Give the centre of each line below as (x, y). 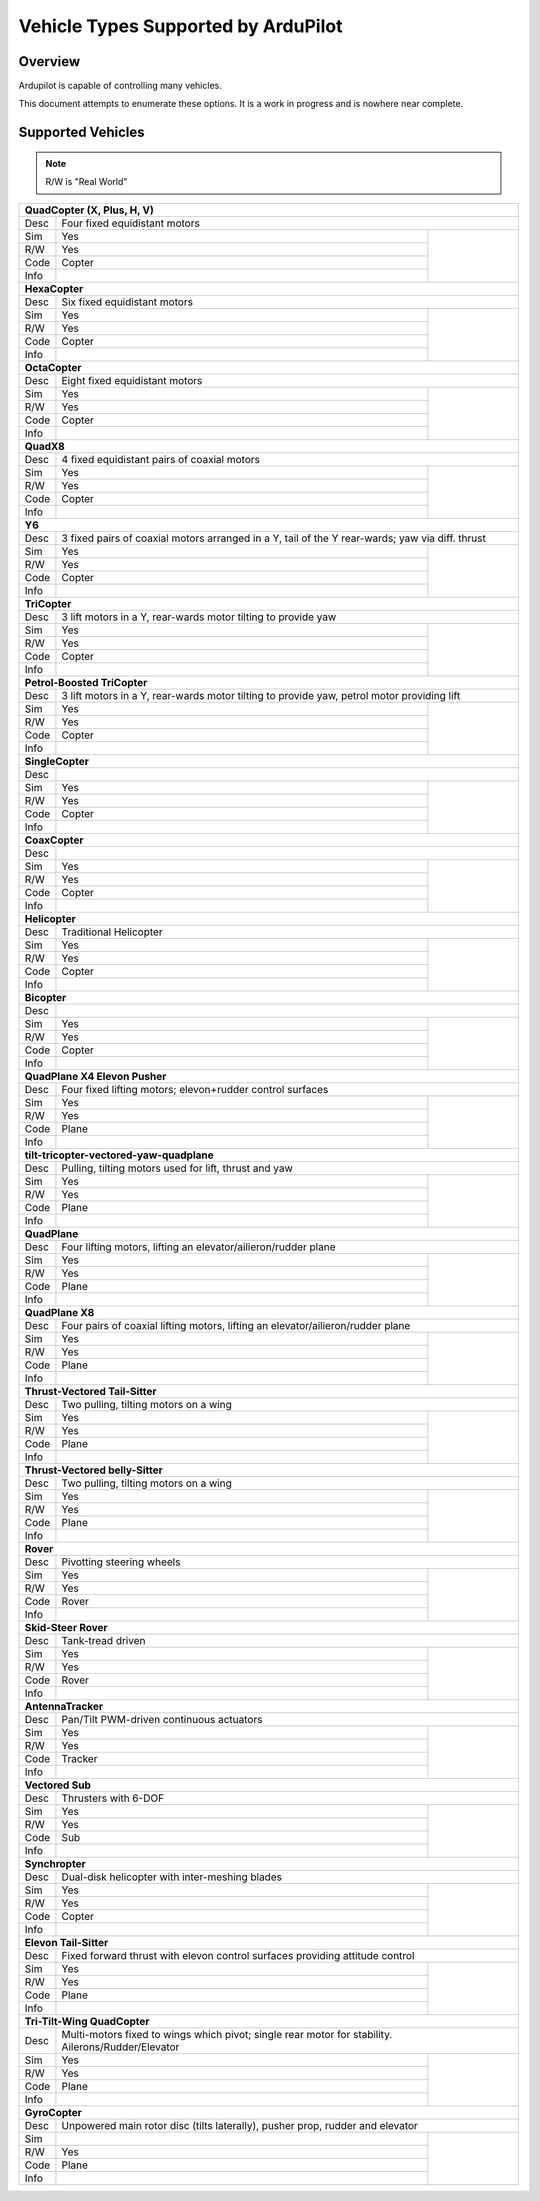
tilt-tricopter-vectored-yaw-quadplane (119, 1155)
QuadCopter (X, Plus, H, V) (89, 210)
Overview (49, 61)
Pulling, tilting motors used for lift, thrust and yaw (177, 1168)
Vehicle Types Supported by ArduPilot (180, 26)
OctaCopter (53, 367)
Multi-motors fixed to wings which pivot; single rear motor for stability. (227, 2034)
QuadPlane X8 (59, 1312)
